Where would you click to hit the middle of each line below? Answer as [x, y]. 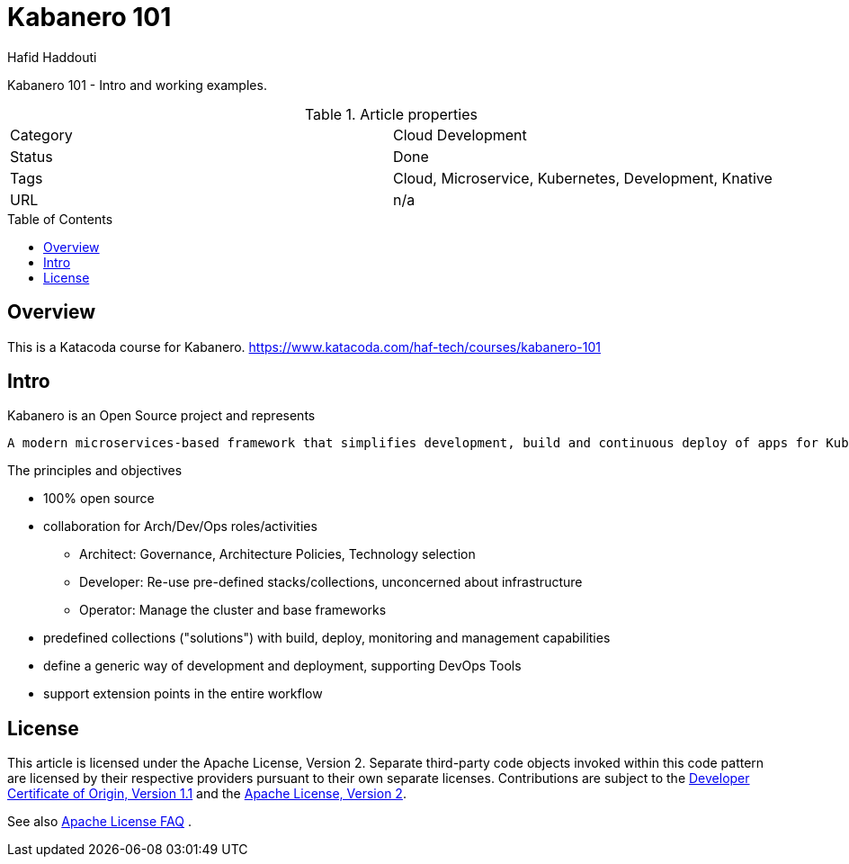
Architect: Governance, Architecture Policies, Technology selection [277, 554]
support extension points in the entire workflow [183, 694]
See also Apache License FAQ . [99, 822]
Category [41, 135]
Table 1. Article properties [391, 114]
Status [31, 156]
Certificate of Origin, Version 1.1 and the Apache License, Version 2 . [207, 794]
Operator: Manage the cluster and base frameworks [233, 610]
